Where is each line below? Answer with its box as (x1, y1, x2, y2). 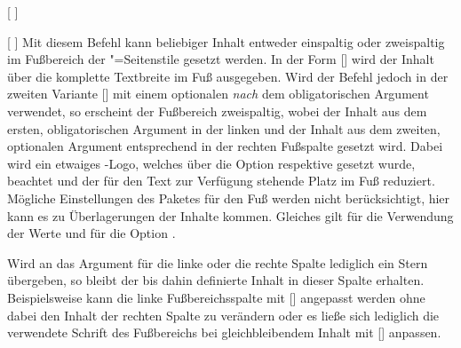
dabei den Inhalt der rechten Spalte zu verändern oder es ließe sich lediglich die (7, 305, 440, 324)
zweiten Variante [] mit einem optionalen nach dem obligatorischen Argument (7, 84, 429, 103)
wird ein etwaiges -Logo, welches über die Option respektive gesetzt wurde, (7, 154, 416, 172)
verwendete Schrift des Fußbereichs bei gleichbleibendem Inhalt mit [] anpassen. (7, 323, 441, 342)
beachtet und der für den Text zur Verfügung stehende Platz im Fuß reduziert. (7, 171, 435, 190)
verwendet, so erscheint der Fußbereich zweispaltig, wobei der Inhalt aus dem (7, 101, 427, 120)
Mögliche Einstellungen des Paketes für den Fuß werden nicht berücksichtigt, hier (7, 188, 450, 207)
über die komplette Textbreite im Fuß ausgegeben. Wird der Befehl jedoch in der (7, 67, 449, 85)
